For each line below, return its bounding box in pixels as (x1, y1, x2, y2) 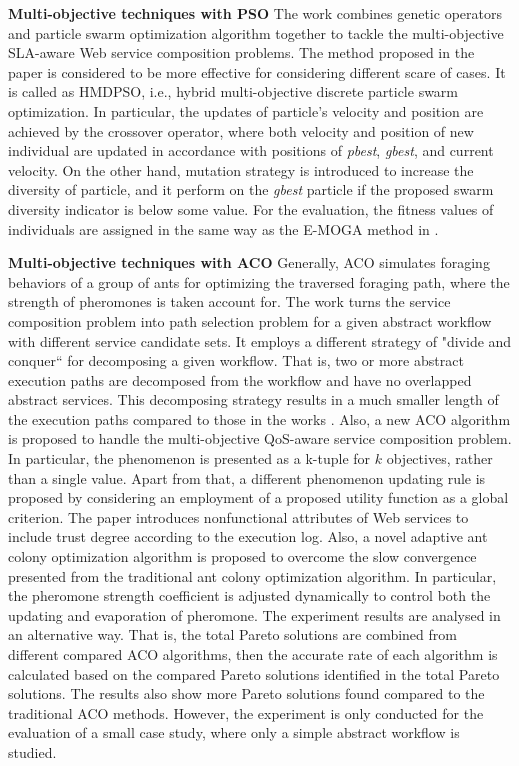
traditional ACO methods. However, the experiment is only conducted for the (8, 702, 484, 723)
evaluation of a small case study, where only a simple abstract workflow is (8, 722, 460, 743)
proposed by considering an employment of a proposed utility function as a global (8, 487, 509, 508)
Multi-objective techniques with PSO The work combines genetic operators (8, 3, 502, 23)
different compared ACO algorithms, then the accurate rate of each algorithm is (8, 644, 498, 664)
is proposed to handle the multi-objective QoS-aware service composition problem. (8, 428, 512, 449)
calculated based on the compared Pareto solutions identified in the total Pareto (8, 663, 500, 684)
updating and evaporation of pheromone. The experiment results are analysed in (8, 604, 501, 625)
